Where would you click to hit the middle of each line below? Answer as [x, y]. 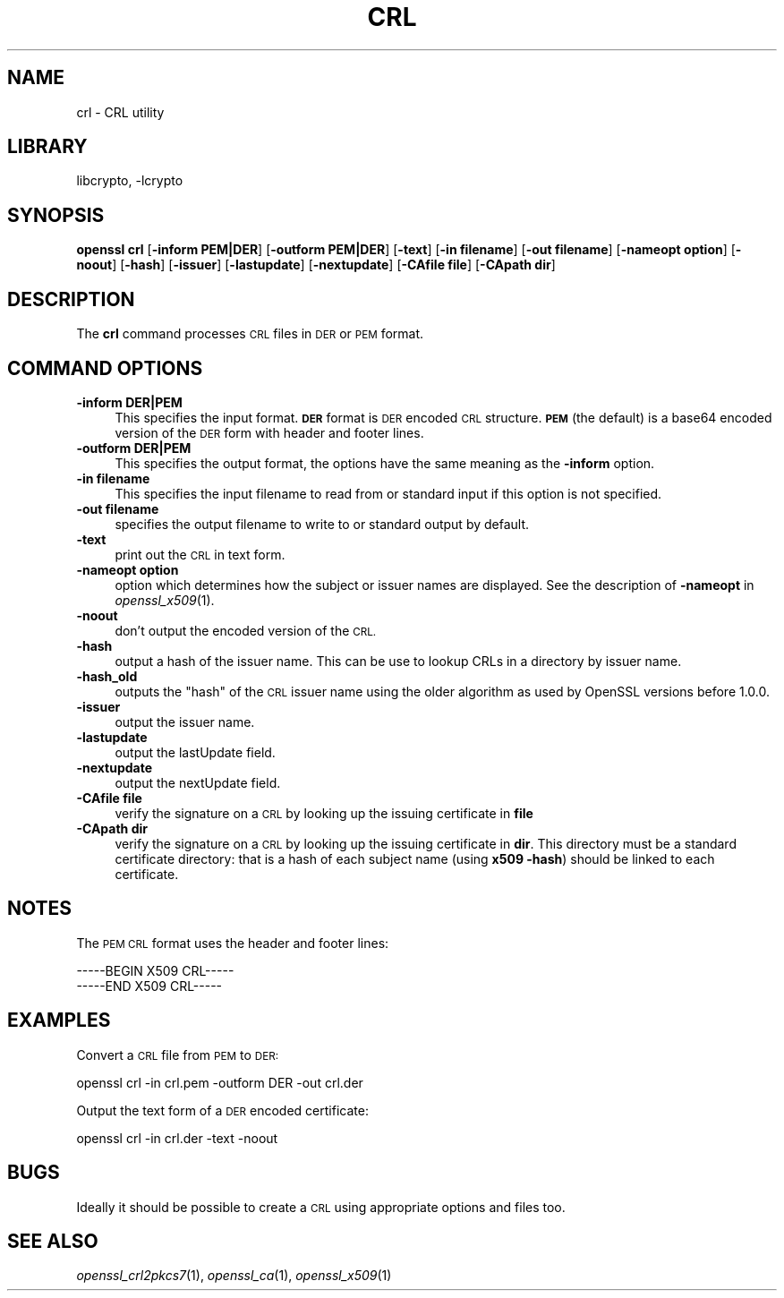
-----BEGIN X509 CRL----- [155, 970]
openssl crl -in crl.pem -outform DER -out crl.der [220, 1082]
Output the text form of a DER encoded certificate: [222, 1110]
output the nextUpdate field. [198, 782]
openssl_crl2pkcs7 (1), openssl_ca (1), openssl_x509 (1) [234, 1276]
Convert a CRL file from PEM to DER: [178, 1055]
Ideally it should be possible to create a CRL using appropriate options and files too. [321, 1207]
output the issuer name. [185, 722]
